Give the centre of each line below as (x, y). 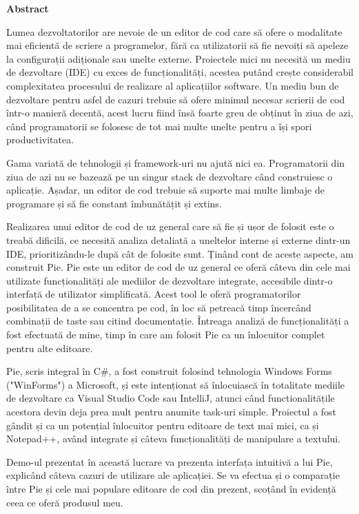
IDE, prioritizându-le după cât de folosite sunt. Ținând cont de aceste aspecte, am (180, 253)
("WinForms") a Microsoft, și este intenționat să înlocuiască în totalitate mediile (176, 384)
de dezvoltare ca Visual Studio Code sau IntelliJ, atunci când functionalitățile (171, 398)
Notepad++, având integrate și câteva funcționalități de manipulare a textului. (174, 439)
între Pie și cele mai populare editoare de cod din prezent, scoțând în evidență (171, 489)
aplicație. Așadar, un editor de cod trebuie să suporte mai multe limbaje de (165, 190)
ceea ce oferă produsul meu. (65, 502)
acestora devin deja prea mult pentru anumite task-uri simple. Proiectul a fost (172, 412)
